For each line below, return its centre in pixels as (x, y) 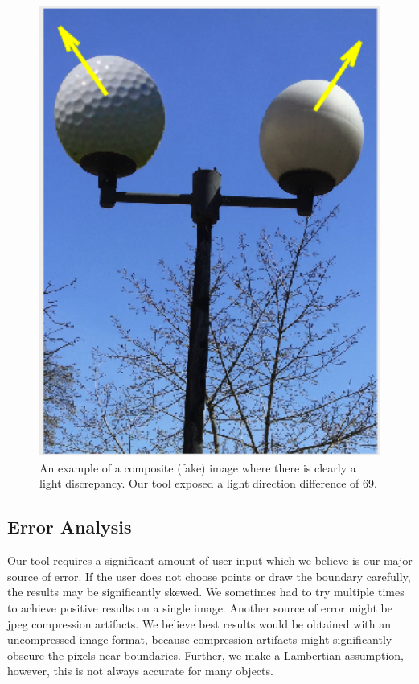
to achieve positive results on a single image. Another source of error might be (200, 607)
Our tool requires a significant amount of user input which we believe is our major (210, 560)
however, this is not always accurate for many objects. (140, 671)
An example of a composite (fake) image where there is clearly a (198, 467)
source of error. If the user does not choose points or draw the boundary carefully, (209, 576)
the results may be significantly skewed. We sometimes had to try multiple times (206, 592)
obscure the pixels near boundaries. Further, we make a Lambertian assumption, (205, 655)
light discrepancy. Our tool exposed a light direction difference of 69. (208, 483)
